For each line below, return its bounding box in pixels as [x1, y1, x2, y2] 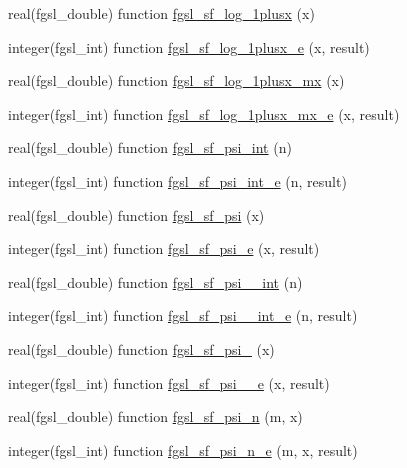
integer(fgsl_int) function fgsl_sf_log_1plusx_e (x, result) [8, 36, 370, 57]
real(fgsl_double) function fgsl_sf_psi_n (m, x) [8, 406, 303, 427]
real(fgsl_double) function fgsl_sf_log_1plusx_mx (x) [8, 70, 345, 91]
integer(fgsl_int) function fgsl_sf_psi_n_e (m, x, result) [8, 439, 358, 460]
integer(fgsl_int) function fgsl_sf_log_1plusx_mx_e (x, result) [8, 103, 400, 124]
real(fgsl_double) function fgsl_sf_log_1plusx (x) [8, 3, 315, 23]
